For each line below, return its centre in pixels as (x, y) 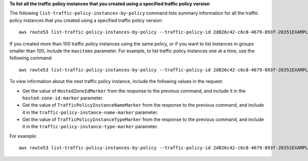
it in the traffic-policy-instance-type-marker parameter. (90, 127)
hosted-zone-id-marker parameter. (63, 98)
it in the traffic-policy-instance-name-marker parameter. (90, 112)
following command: (31, 58)
